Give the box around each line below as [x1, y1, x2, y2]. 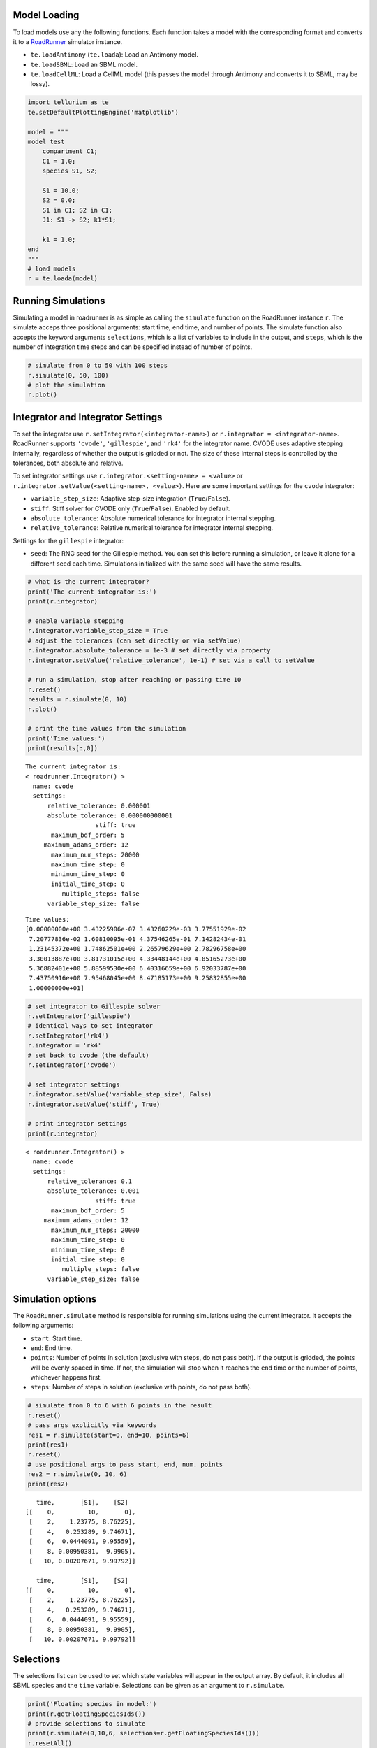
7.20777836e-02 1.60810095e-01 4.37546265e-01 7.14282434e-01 [29, 935, 246, 943]
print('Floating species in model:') [27, 1700, 157, 1708]
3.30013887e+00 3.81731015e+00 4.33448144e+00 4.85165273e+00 [29, 954, 246, 963]
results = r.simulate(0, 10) [27, 696, 128, 703]
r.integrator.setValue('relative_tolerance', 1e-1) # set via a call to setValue [27, 656, 316, 664]
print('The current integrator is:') [27, 587, 157, 596]
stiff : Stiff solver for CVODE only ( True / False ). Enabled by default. [30, 504, 231, 513]
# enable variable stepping [27, 617, 124, 625]
